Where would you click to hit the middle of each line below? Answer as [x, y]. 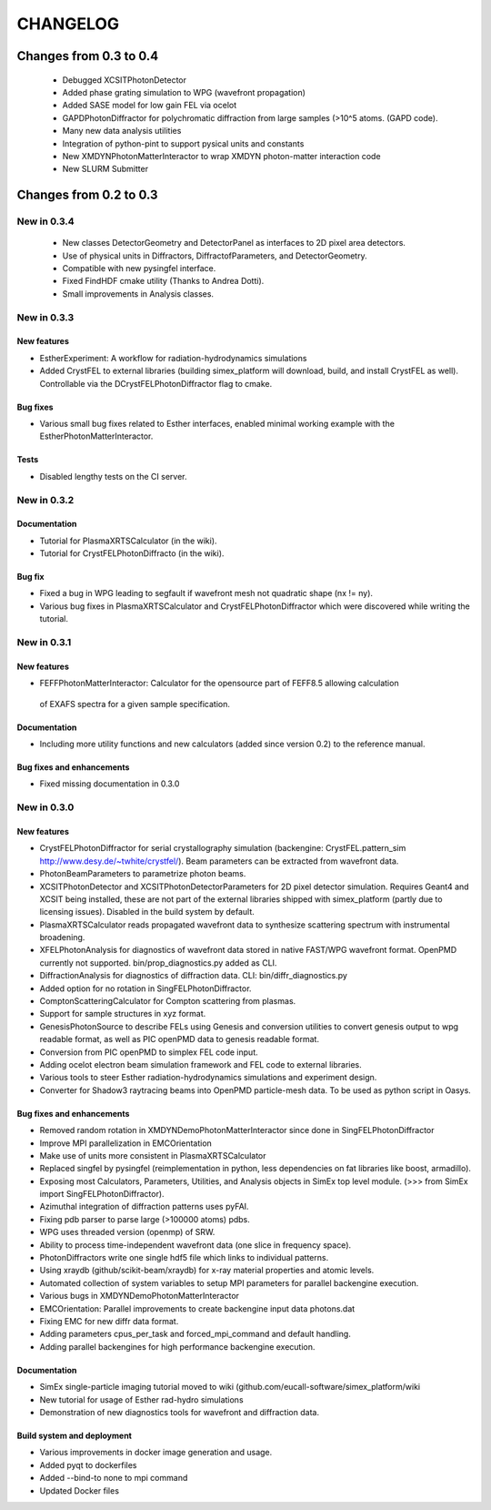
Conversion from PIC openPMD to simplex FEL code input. [149, 1052]
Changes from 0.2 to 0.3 [87, 195]
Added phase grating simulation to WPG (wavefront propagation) [184, 92]
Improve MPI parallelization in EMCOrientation [126, 1143]
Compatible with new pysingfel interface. [139, 269]
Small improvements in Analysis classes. [138, 294]
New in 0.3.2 [45, 500]
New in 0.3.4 [45, 221]
